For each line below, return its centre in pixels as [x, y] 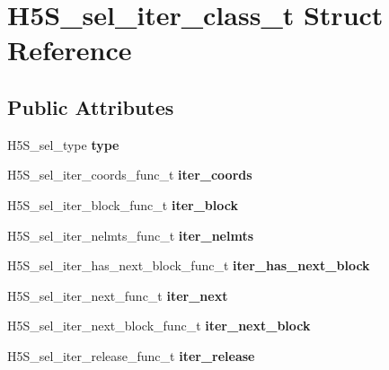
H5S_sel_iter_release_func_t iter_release [131, 355]
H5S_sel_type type [63, 144]
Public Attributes [91, 106]
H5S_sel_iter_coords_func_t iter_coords [130, 175]
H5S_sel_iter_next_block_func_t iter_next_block [159, 326]
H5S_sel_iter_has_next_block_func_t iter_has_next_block [189, 265]
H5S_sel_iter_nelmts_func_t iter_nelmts [131, 235]
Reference [70, 50]
